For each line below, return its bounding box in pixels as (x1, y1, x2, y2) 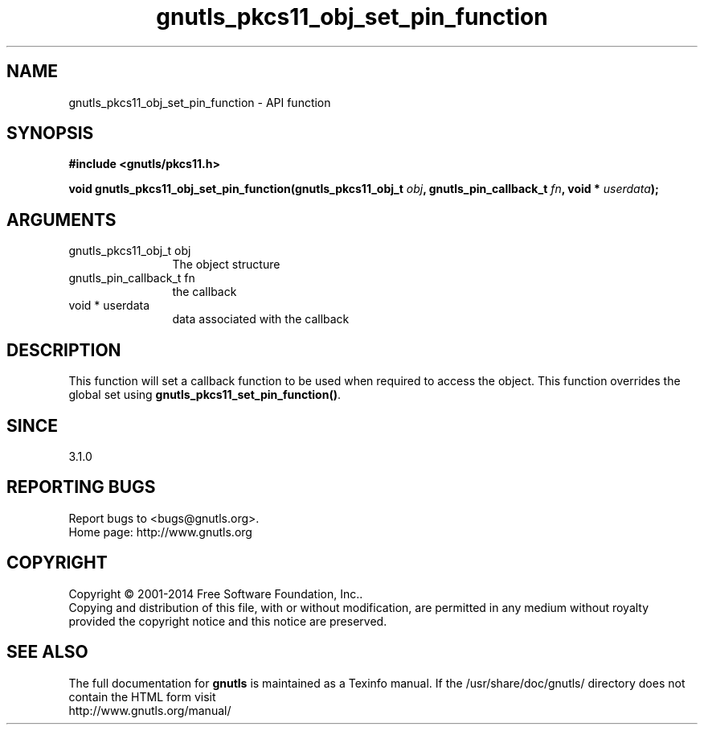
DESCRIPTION (6, 339, 121, 360)
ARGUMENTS (6, 209, 117, 230)
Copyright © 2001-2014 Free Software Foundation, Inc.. (68, 586, 363, 601)
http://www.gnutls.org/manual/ (68, 703, 231, 717)
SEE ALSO (6, 642, 88, 663)
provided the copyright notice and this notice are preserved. (68, 614, 387, 628)
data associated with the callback (172, 312, 350, 326)
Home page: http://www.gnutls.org (68, 524, 252, 539)
